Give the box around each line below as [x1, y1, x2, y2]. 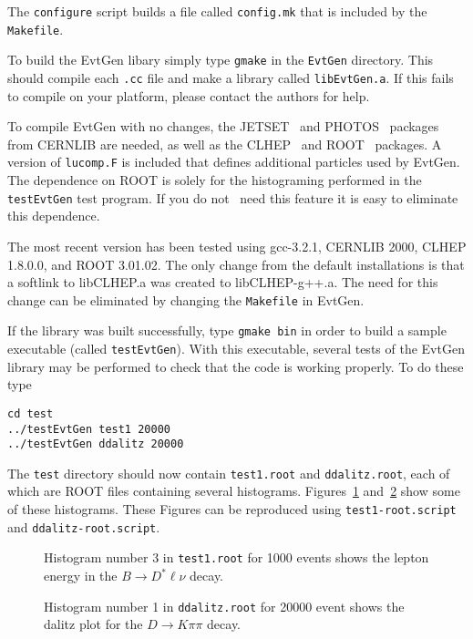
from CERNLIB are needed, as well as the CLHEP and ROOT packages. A [7, 134, 442, 153]
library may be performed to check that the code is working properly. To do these [7, 356, 464, 376]
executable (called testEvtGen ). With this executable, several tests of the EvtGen [7, 339, 465, 357]
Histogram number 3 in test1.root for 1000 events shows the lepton [44, 548, 429, 567]
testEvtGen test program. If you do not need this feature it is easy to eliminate [7, 188, 458, 207]
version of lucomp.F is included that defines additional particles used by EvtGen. [7, 152, 460, 171]
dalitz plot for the [44, 614, 143, 634]
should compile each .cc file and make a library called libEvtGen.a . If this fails [7, 67, 454, 87]
